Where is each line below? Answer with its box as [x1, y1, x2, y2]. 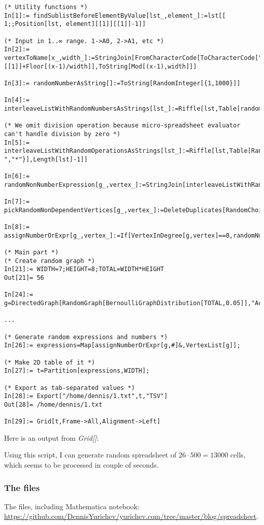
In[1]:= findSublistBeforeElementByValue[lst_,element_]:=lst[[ [4, 12, 226, 19]
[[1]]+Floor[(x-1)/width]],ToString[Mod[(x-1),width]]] [4, 62, 197, 70]
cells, [230, 449, 246, 460]
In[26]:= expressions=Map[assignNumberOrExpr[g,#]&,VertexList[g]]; [4, 342, 241, 349]
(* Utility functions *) [4, 4, 88, 11]
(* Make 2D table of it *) [4, 358, 95, 366]
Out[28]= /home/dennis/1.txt [4, 401, 103, 408]
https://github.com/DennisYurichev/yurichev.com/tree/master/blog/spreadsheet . [4, 511, 258, 521]
